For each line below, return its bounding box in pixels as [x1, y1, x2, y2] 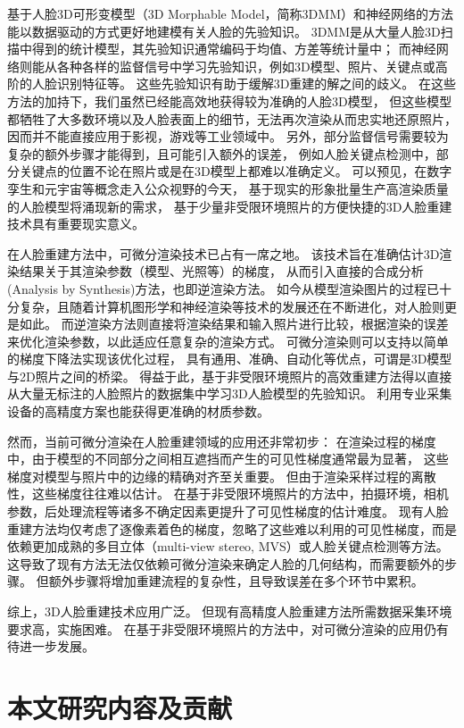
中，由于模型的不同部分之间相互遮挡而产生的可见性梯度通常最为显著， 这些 [7, 449, 449, 468]
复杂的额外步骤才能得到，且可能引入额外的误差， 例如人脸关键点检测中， [7, 144, 436, 163]
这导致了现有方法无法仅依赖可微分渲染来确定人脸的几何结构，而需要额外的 [7, 554, 444, 573]
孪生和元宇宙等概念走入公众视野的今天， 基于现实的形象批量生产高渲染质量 [7, 179, 449, 197]
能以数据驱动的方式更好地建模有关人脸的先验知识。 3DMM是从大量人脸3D [7, 21, 441, 40]
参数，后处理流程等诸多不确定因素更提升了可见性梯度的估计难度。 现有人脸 [7, 502, 449, 521]
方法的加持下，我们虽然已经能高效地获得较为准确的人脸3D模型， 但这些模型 [7, 91, 452, 110]
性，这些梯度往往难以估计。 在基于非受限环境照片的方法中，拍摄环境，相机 [7, 484, 449, 503]
